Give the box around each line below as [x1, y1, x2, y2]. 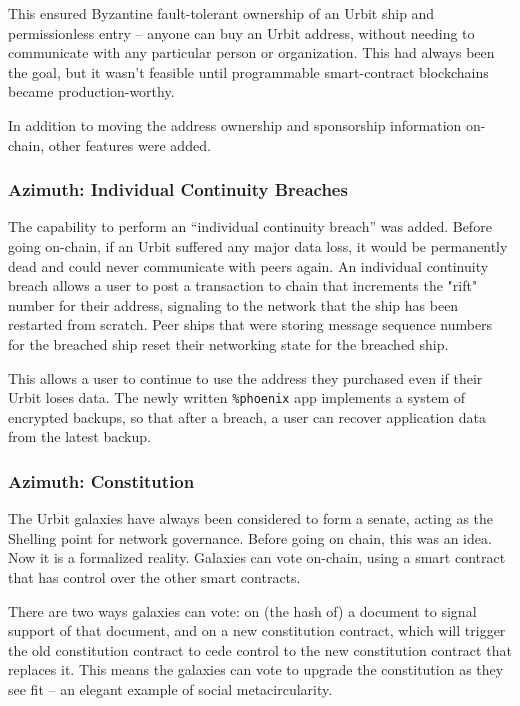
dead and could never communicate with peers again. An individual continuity [8, 255, 489, 276]
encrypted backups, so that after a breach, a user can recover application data [8, 406, 487, 427]
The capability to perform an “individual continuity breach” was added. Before [8, 216, 492, 237]
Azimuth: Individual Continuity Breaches [8, 177, 348, 202]
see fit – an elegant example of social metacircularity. [8, 678, 333, 699]
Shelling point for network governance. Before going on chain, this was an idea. [8, 527, 492, 548]
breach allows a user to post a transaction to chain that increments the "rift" [8, 275, 478, 296]
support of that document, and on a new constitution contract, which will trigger [8, 620, 506, 641]
